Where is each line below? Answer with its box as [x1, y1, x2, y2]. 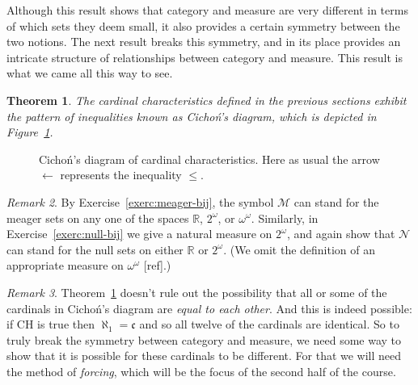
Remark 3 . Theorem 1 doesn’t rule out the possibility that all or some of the [6, 283, 387, 300]
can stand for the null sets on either [6, 241, 184, 257]
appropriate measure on [6, 257, 124, 274]
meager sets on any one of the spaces [6, 209, 189, 226]
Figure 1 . [6, 123, 53, 140]
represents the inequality [60, 166, 182, 183]
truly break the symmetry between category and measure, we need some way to [6, 331, 402, 348]
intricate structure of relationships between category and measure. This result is [6, 48, 403, 65]
